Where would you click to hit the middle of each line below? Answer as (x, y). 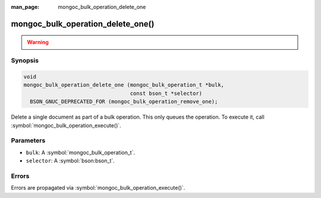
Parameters (28, 140)
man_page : (25, 7)
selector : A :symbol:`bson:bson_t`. (70, 161)
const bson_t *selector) (166, 93)
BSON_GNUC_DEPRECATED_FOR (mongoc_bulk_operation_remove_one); (124, 102)
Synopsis (25, 60)
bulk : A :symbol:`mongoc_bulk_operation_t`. (81, 152)
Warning (38, 42)
